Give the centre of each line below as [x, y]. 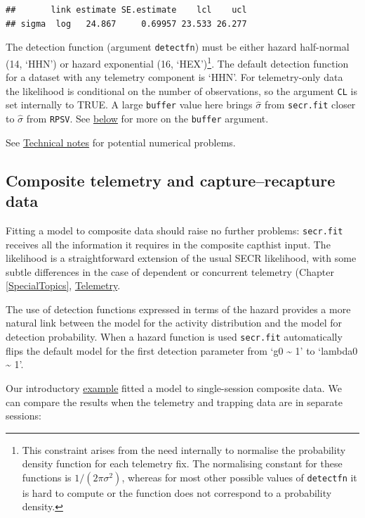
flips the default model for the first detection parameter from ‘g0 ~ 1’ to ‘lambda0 [182, 350]
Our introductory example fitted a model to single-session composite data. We [174, 387]
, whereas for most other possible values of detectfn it [239, 477]
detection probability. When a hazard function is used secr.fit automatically [174, 337]
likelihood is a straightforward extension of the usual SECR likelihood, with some [181, 258]
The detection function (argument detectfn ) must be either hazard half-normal [178, 47]
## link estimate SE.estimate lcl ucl [126, 10]
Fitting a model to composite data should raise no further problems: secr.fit [174, 230]
